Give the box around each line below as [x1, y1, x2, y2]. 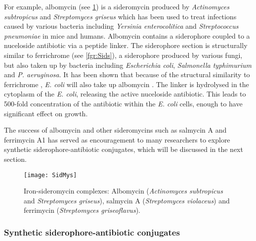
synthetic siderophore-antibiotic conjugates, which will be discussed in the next [4, 144, 243, 154]
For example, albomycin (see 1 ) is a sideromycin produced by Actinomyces [4, 1, 229, 11]
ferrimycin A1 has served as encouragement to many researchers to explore [4, 134, 230, 145]
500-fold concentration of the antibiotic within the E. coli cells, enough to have [4, 98, 243, 108]
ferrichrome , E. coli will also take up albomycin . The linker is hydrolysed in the [4, 79, 249, 89]
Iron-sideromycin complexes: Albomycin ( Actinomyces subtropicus [24, 186, 223, 196]
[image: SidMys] [24, 171, 77, 179]
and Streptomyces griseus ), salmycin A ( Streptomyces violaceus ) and [24, 195, 230, 205]
